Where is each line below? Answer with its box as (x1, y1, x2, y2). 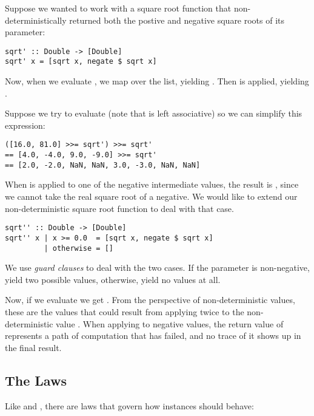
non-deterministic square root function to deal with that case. (5, 202, 234, 214)
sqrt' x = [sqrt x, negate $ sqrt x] (5, 57, 157, 66)
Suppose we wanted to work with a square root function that (5, 2, 232, 14)
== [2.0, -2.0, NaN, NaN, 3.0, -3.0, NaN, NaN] (5, 160, 201, 169)
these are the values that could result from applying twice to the (5, 305, 244, 318)
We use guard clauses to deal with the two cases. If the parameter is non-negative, (5, 261, 310, 274)
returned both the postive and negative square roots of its (69, 13, 285, 26)
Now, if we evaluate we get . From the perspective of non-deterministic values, (5, 293, 295, 306)
